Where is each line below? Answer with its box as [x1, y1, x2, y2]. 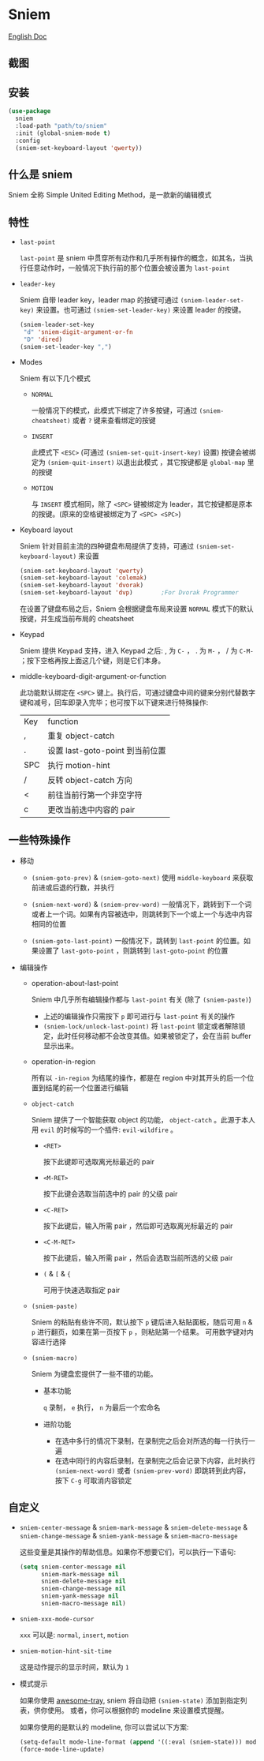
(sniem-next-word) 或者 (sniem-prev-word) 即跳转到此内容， [54, 1466, 251, 1475]
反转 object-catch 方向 [46, 775, 132, 786]
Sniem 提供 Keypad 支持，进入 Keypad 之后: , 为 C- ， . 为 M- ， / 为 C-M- [19, 646, 254, 656]
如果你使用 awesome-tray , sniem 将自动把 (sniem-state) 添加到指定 [19, 1695, 240, 1705]
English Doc [8, 32, 47, 41]
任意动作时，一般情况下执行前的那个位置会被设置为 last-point [26, 263, 230, 273]
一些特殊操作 [8, 834, 71, 847]
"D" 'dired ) [23, 335, 63, 343]
